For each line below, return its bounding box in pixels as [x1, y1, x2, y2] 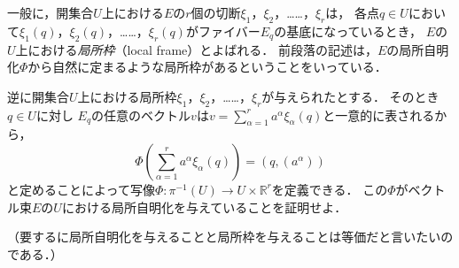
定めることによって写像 [19, 180, 155, 198]
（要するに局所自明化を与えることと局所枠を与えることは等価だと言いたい [7, 227, 441, 246]
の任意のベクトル [91, 105, 191, 124]
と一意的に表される [323, 105, 435, 124]
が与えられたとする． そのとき [261, 87, 440, 105]
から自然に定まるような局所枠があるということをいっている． [27, 57, 387, 76]
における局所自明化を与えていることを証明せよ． [61, 197, 347, 216]
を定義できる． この [271, 180, 388, 198]
